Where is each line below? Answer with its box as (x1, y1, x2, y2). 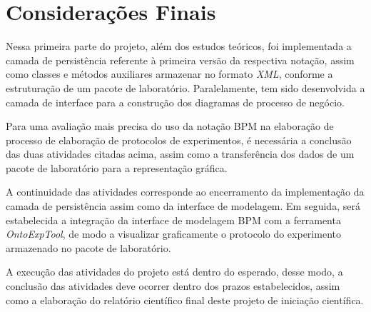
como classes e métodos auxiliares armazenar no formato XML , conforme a (6, 66, 333, 81)
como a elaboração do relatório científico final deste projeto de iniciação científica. (6, 292, 364, 307)
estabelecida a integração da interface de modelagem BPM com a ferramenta (6, 212, 341, 227)
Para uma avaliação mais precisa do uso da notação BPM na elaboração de (6, 119, 334, 134)
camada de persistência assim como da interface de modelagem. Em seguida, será (6, 198, 360, 213)
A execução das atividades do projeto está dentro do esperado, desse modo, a (6, 264, 343, 279)
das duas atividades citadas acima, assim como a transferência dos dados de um (6, 146, 355, 161)
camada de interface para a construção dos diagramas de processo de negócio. (6, 94, 345, 109)
